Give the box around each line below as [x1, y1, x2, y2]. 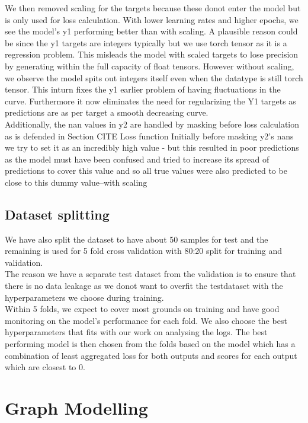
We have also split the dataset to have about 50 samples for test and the [5, 233, 268, 245]
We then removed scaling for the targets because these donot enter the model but [5, 2, 301, 14]
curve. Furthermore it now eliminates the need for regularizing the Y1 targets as [5, 94, 296, 107]
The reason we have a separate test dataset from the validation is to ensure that [5, 268, 296, 280]
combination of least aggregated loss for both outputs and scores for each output [5, 349, 297, 361]
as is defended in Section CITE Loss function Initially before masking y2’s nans [5, 129, 294, 142]
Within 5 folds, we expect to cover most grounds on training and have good [5, 303, 280, 315]
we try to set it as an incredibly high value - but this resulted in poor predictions [5, 141, 299, 154]
